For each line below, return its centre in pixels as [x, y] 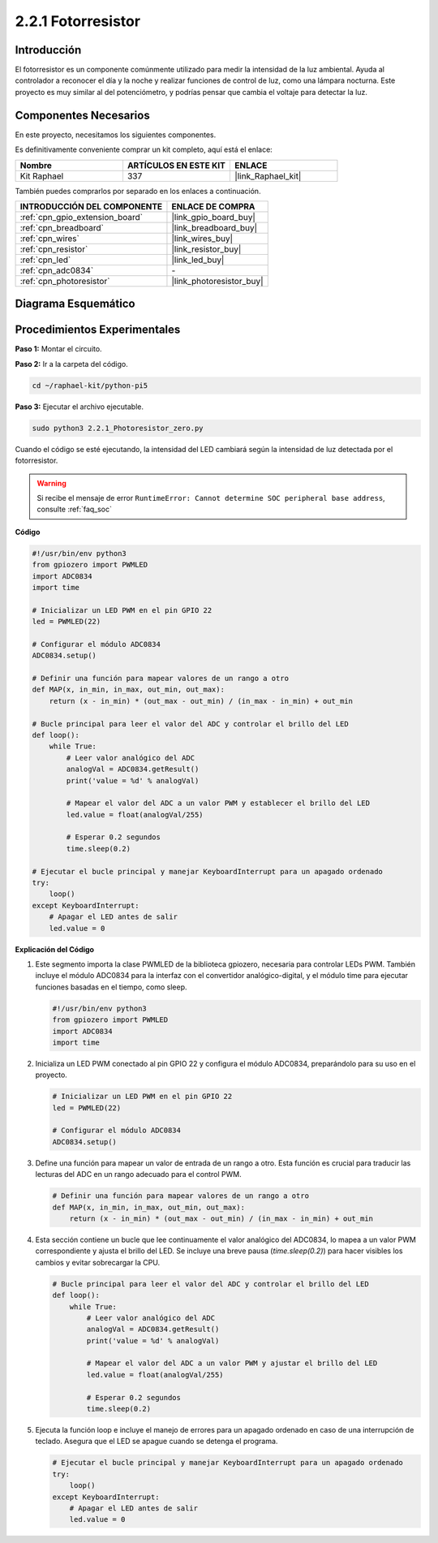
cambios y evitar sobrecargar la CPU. [98, 1262]
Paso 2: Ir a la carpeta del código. [72, 364]
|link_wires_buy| [202, 238]
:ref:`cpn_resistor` [54, 249]
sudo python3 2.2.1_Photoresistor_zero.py [118, 428]
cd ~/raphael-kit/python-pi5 [90, 385]
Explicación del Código [55, 949]
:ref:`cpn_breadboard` [62, 227]
